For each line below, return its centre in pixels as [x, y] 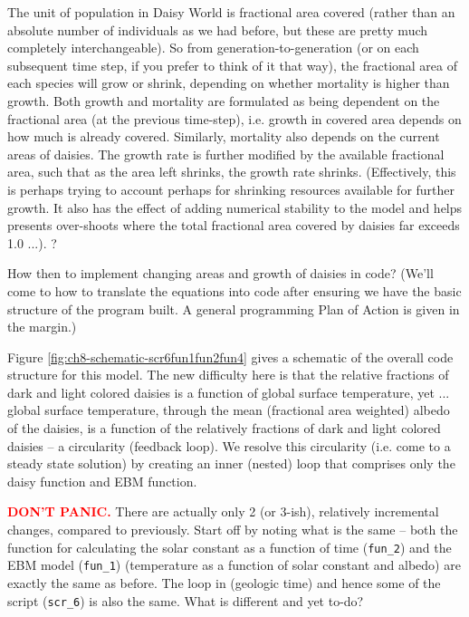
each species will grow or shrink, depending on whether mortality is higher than [229, 83]
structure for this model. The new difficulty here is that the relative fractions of [228, 375]
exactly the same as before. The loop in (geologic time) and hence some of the [224, 582]
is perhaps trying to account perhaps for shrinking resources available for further [231, 189]
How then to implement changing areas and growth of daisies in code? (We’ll [220, 273]
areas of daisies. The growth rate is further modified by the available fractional [226, 154]
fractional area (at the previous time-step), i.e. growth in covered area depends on [234, 118]
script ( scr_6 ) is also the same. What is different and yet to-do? [186, 600]
